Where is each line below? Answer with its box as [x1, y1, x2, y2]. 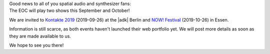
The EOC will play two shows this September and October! [9, 7, 130, 13]
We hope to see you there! [9, 42, 64, 48]
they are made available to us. [9, 33, 71, 39]
